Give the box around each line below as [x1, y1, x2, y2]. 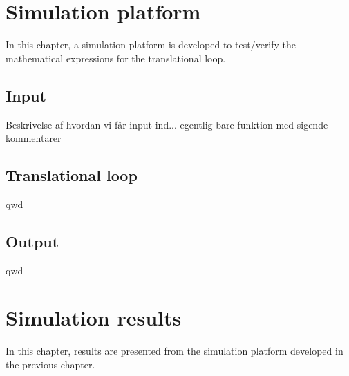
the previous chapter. [6, 357, 95, 372]
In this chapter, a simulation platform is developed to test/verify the [6, 37, 296, 52]
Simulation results [6, 303, 182, 332]
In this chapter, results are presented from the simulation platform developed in [6, 344, 343, 358]
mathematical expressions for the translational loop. [6, 50, 226, 65]
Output [6, 230, 59, 252]
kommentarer [6, 131, 62, 145]
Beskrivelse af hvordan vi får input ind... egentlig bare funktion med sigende [6, 117, 328, 131]
